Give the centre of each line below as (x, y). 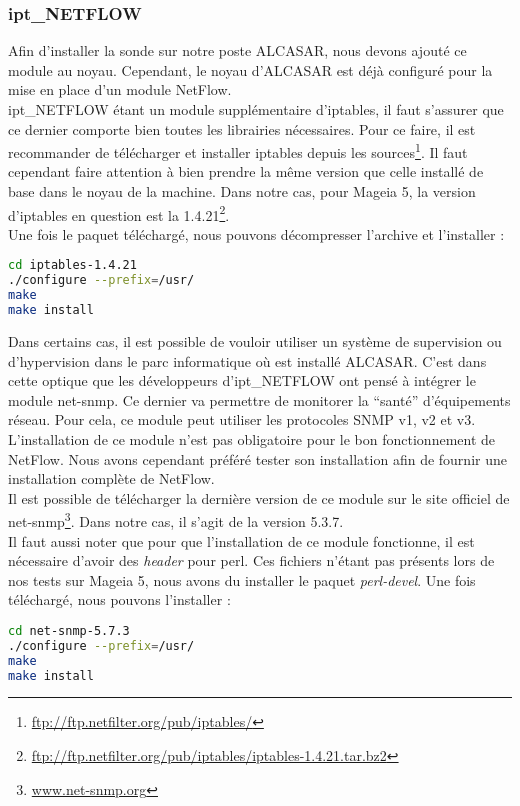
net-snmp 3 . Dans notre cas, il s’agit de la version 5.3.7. (176, 519)
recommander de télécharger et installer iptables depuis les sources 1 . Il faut (238, 150)
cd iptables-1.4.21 (72, 265)
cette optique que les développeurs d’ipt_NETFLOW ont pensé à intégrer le (242, 380)
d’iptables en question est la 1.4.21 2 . (119, 213)
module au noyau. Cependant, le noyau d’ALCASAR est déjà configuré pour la (250, 69)
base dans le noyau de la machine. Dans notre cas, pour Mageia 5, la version (242, 191)
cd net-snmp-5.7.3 (69, 630)
